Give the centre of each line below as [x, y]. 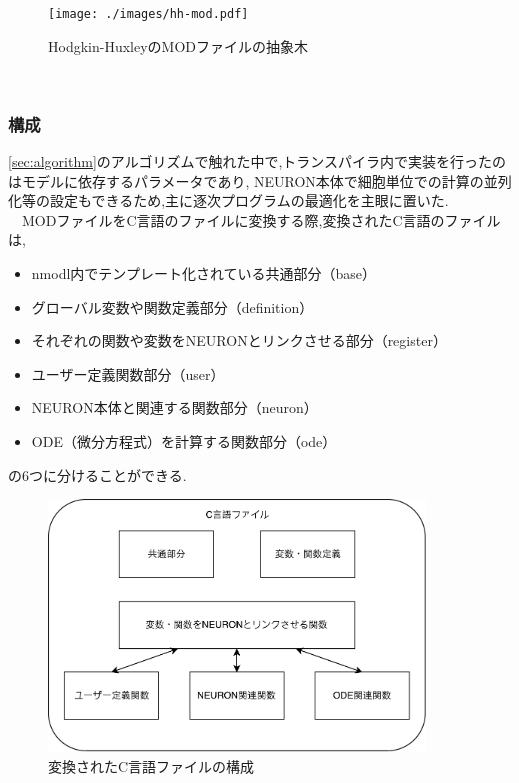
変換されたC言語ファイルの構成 [151, 765]
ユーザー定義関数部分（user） [128, 373]
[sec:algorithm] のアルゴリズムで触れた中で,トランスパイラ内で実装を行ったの [257, 161]
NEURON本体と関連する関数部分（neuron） [174, 407]
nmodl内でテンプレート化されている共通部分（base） [203, 273]
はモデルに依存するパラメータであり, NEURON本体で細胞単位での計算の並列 [260, 180]
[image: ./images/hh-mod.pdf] [148, 14]
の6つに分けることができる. [97, 474]
